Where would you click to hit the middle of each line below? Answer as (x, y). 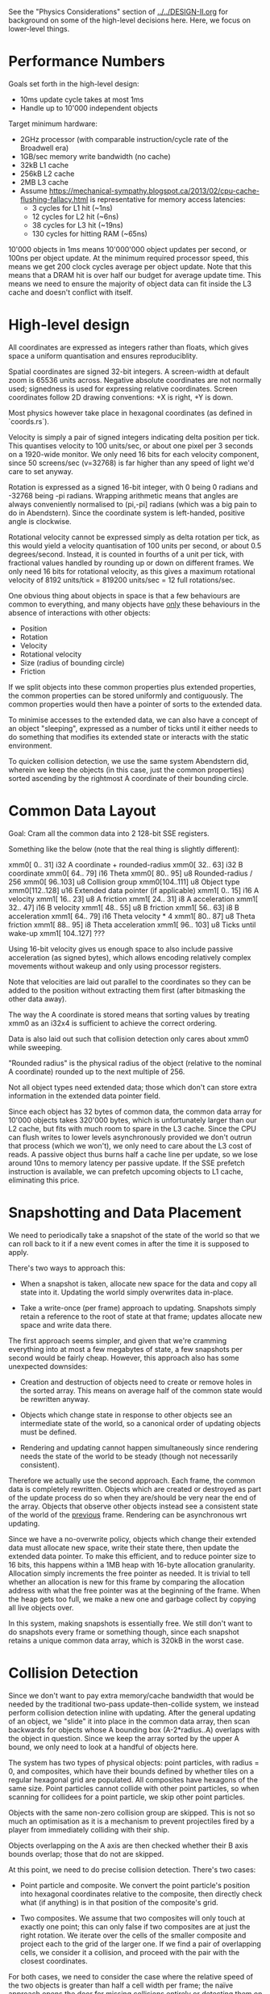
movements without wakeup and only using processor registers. (115, 966)
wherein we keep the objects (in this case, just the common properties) (127, 770)
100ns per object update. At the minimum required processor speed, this (129, 258)
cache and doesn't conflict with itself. (71, 292)
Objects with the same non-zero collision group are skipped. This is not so (132, 1812)
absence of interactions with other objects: (79, 612)
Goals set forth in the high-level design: (74, 83)
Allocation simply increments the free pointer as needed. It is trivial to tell (129, 1573)
